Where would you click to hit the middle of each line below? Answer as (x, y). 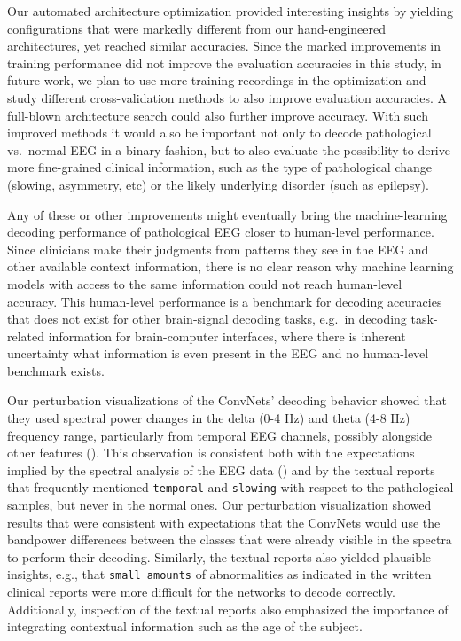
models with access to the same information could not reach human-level (205, 283)
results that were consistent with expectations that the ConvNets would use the (224, 522)
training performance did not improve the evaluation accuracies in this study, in (224, 63)
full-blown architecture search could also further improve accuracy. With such (218, 115)
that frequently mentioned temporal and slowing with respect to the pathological (230, 487)
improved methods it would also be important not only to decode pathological (219, 133)
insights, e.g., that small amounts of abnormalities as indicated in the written (219, 574)
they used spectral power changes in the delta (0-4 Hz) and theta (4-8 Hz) (209, 418)
